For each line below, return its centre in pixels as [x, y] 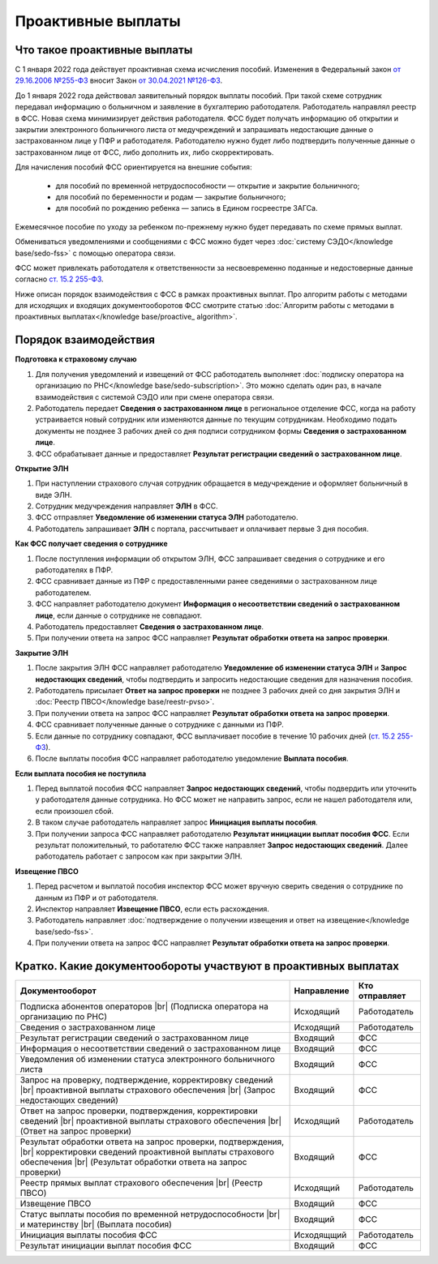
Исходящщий [320, 1235]
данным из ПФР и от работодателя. [97, 898]
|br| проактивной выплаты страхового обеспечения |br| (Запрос [148, 1090]
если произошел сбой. [74, 811]
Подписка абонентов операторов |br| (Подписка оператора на [144, 1007]
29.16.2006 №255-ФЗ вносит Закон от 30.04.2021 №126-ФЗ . [119, 80]
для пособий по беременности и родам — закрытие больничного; [171, 197]
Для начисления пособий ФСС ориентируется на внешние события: [133, 167]
